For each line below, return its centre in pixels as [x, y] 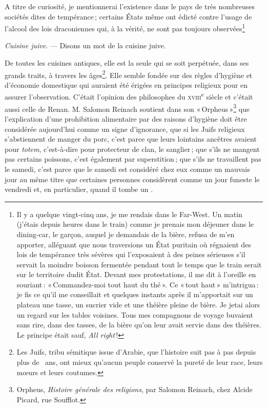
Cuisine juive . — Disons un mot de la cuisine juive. [85, 45]
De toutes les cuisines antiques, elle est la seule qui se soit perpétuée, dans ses [127, 63]
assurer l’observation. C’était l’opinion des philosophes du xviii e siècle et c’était [129, 96]
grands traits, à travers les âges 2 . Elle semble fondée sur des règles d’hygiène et [129, 74]
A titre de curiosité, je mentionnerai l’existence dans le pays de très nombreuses [130, 6]
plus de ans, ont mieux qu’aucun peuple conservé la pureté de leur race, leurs [140, 362]
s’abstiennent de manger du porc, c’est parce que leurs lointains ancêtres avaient [131, 139]
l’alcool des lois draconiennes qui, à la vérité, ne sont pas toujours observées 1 [125, 27]
